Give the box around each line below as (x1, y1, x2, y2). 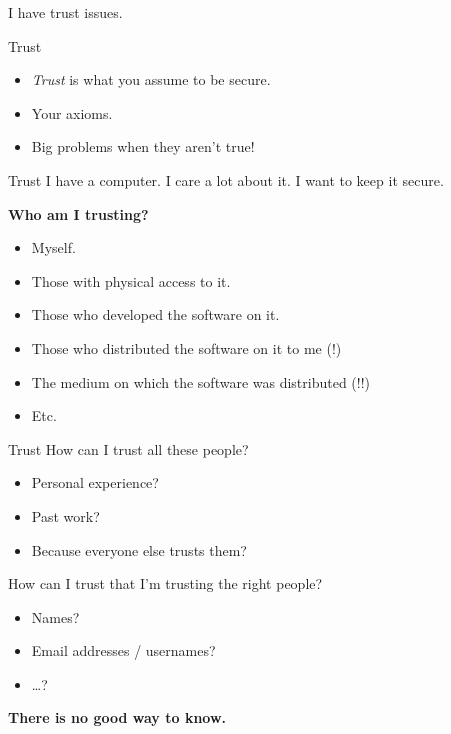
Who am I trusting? (8, 203, 149, 224)
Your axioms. (31, 102, 113, 123)
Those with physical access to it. (31, 270, 231, 291)
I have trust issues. (8, 2, 123, 22)
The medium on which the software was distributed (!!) (31, 371, 371, 392)
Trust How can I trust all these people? (8, 438, 249, 459)
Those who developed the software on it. (31, 304, 280, 325)
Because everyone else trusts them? (31, 539, 247, 560)
